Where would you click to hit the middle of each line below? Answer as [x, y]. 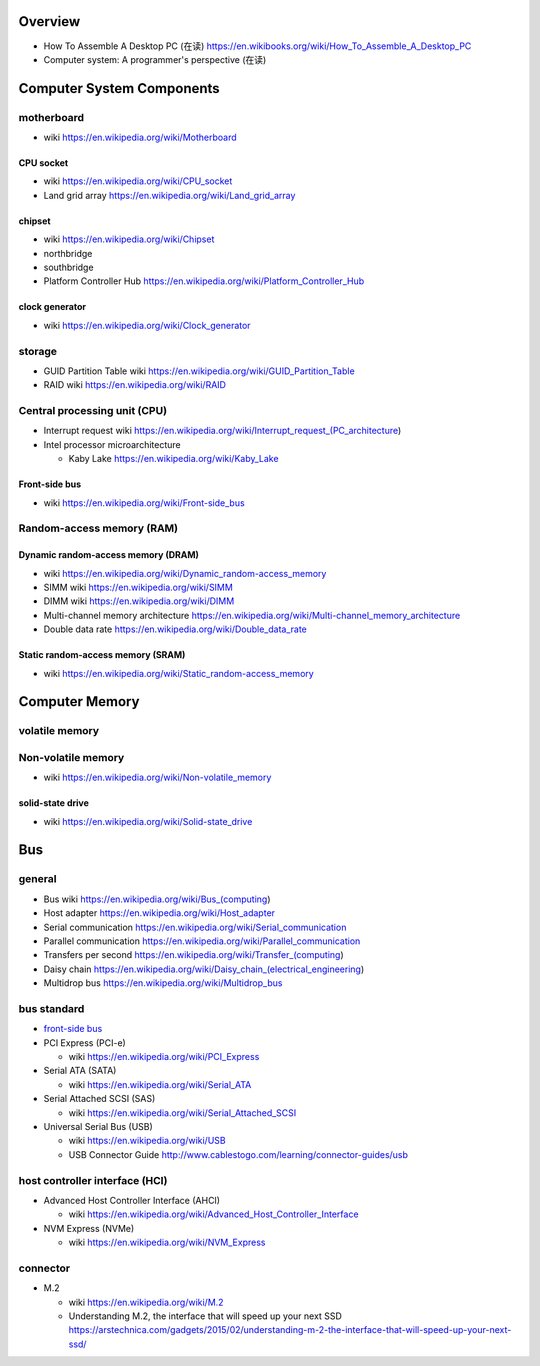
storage [38, 351]
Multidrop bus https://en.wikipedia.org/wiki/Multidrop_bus [163, 983]
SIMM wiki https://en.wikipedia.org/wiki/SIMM [138, 587]
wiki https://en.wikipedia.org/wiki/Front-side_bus [144, 502]
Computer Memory [79, 701]
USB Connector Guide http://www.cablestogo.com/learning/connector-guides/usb [238, 1154]
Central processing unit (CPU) [93, 411]
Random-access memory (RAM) [98, 528]
